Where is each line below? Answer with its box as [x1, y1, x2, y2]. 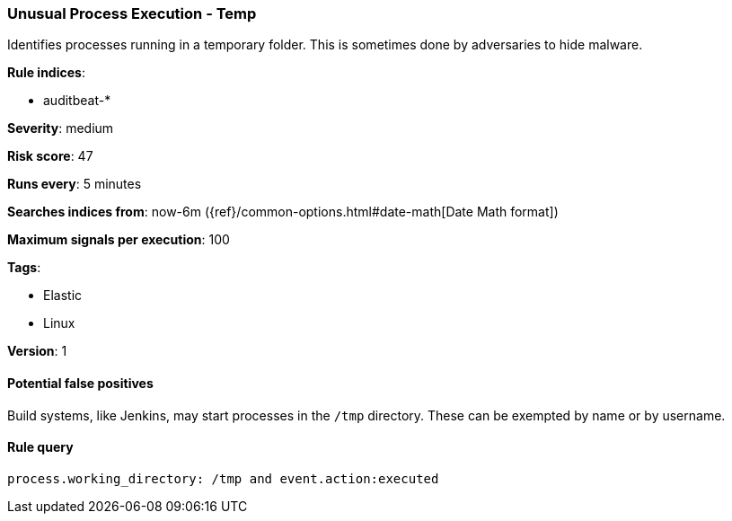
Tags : [7, 260, 41, 276]
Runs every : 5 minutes [7, 176, 142, 192]
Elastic [43, 287, 83, 304]
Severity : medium [7, 120, 114, 137]
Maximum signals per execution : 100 [7, 232, 230, 248]
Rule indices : [7, 65, 85, 81]
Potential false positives [7, 375, 154, 391]
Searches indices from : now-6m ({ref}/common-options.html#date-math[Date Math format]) [7, 204, 559, 220]
